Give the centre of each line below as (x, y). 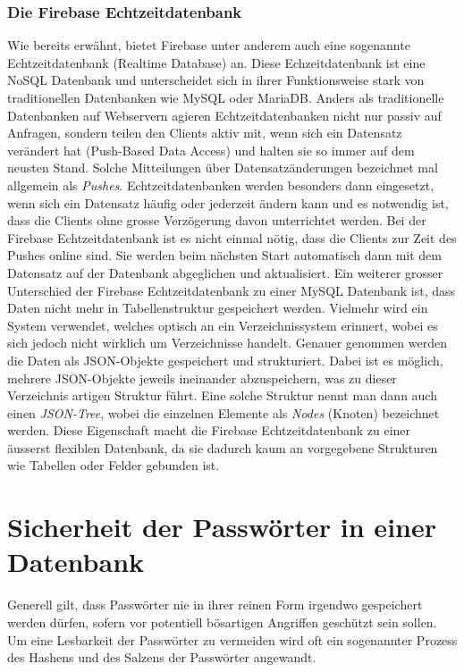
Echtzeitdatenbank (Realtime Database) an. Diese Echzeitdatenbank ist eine (216, 62)
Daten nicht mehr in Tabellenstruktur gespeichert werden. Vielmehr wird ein (218, 308)
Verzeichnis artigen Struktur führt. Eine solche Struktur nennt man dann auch (222, 395)
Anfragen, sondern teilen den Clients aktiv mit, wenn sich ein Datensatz (205, 133)
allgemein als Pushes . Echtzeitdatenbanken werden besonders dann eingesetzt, (221, 185)
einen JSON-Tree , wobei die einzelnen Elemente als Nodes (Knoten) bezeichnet (224, 412)
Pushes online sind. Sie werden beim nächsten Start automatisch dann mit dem (224, 255)
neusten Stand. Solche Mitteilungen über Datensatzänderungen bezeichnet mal (223, 168)
